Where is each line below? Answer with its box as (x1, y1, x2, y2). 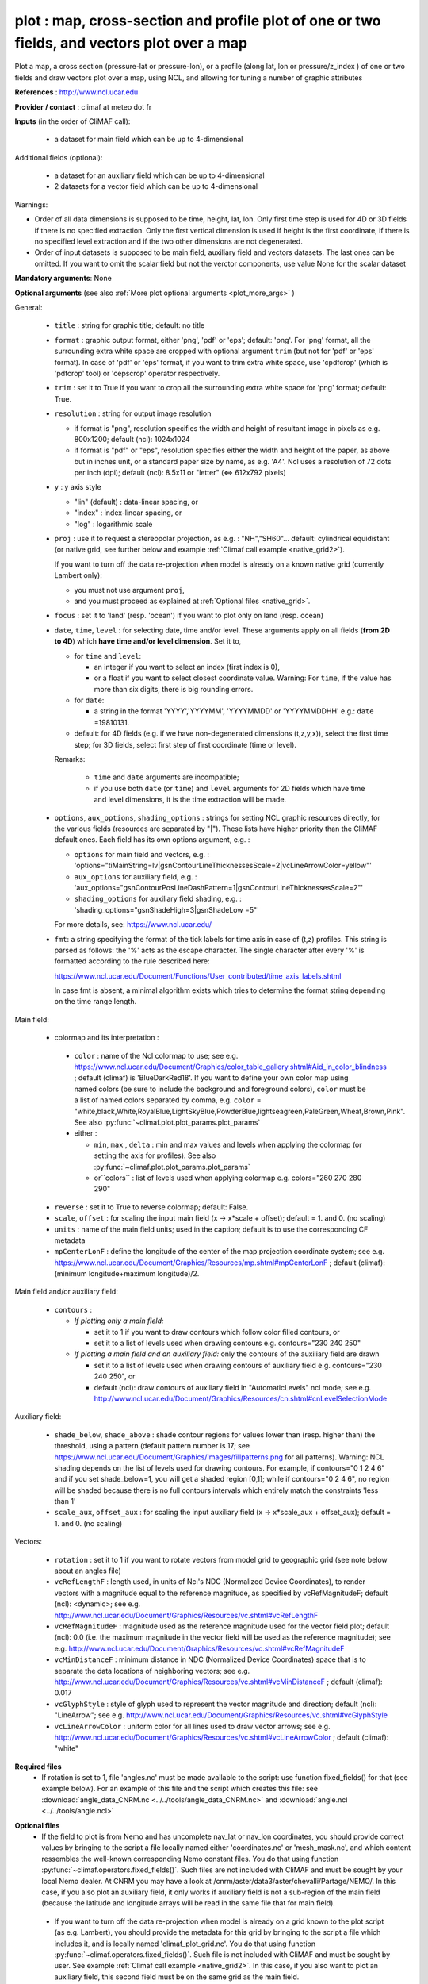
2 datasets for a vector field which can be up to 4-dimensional (54, 182, 258, 191)
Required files (14, 1762, 62, 1771)
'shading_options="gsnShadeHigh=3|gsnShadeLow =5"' (74, 905, 259, 914)
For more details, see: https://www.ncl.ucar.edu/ (54, 920, 212, 929)
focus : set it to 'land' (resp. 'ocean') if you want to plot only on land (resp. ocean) (54, 611, 324, 621)
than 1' (54, 1497, 76, 1506)
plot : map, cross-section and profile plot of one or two (14, 12, 381, 29)
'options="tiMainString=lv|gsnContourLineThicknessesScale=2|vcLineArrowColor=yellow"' (74, 861, 372, 871)
